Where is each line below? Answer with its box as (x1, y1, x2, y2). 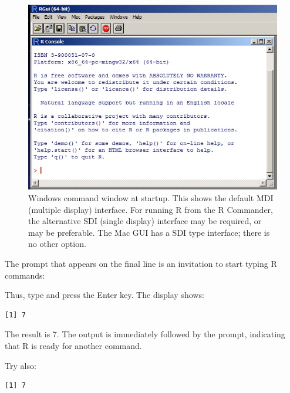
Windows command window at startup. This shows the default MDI (28, 192, 274, 204)
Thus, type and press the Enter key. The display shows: (5, 289, 204, 301)
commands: (5, 269, 45, 281)
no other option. (28, 238, 86, 250)
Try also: (5, 359, 36, 371)
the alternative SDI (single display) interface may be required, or (28, 215, 262, 227)
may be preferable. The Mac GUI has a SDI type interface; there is (28, 226, 270, 238)
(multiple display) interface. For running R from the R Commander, (28, 203, 274, 215)
